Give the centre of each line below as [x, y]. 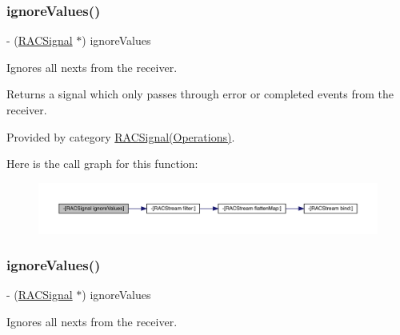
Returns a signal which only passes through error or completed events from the [200, 94]
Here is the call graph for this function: [102, 164]
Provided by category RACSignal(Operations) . [121, 136]
